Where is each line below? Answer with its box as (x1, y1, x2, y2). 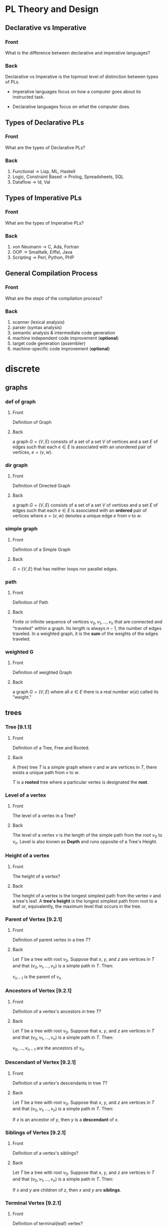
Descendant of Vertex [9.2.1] (5, 1059, 76, 1066)
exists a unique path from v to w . (12, 769, 80, 775)
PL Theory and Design (5, 4, 99, 15)
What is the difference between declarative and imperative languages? (5, 50, 151, 56)
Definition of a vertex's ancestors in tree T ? (12, 1008, 101, 1014)
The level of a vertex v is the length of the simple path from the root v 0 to (12, 832, 163, 839)
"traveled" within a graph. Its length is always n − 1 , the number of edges (12, 625, 162, 631)
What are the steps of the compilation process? (5, 295, 103, 301)
